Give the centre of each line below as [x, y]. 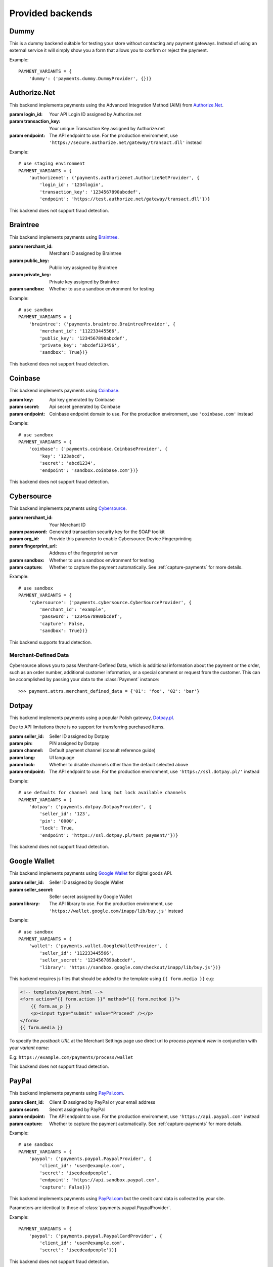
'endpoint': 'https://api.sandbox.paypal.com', [100, 1180]
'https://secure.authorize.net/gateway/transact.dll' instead [126, 142]
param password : [28, 532]
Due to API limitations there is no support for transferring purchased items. [87, 727]
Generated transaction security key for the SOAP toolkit [107, 532]
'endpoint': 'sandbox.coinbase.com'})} [89, 470]
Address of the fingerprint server [84, 553]
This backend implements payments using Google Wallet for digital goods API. [91, 873]
